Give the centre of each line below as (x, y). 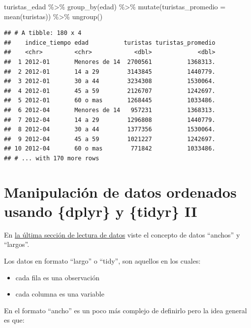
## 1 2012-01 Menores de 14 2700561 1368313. (110, 62)
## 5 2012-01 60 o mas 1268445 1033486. (110, 101)
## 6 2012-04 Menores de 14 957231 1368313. (110, 110)
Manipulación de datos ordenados (120, 192)
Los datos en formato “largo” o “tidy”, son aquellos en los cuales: (102, 261)
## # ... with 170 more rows (52, 158)
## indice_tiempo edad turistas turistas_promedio (110, 43)
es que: (14, 320)
